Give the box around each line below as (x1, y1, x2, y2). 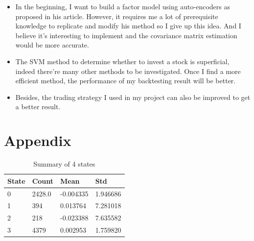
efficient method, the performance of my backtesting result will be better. (15, 75, 236, 86)
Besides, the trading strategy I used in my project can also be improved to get (15, 92, 251, 102)
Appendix (4, 130, 71, 150)
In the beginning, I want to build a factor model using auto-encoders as (15, 1, 231, 11)
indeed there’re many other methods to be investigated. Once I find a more (15, 66, 241, 76)
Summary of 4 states (33, 159, 95, 169)
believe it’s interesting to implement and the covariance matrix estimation (15, 30, 237, 40)
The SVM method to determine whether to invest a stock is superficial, (15, 56, 230, 66)
